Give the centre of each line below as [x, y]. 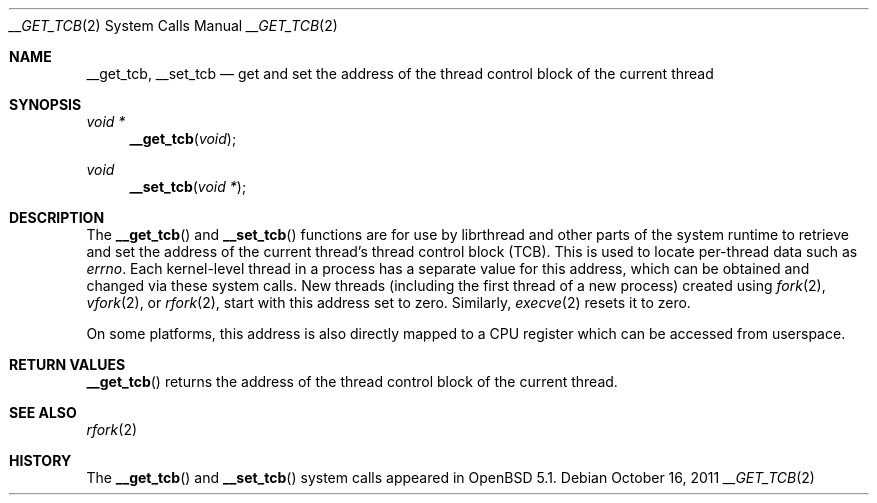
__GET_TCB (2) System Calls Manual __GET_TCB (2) [173, 25]
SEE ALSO [43, 412]
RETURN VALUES [67, 364]
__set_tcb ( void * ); [188, 186]
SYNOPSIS [45, 104]
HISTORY [40, 460]
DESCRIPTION [57, 217]
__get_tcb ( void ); [183, 138]
